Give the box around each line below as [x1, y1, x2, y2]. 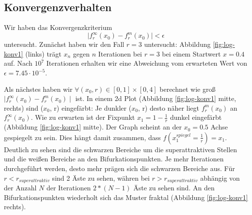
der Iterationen [46, 183, 91, 193]
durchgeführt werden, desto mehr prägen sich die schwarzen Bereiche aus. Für [4, 163, 235, 173]
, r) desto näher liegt [138, 102, 199, 113]
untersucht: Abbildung [144, 39, 211, 49]
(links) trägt [25, 48, 62, 58]
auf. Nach [4, 58, 32, 68]
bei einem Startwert [162, 48, 221, 58]
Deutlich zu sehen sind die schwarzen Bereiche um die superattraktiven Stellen [4, 144, 237, 154]
